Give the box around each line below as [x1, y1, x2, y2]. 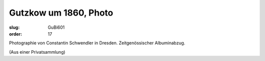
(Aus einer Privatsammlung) [9, 49, 66, 55]
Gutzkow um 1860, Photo [9, 7, 113, 18]
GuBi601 [48, 24, 65, 30]
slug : [9, 24, 20, 30]
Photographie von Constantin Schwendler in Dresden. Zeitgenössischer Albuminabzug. [9, 40, 185, 46]
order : [9, 31, 22, 37]
